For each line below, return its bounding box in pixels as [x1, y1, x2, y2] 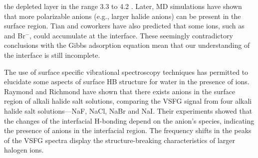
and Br [4, 30, 25, 40]
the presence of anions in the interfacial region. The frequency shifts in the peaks [4, 125, 252, 136]
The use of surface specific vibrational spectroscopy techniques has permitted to [4, 66, 249, 77]
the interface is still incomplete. [4, 49, 100, 60]
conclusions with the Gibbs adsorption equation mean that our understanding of [4, 40, 250, 50]
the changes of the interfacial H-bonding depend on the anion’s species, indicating [4, 115, 255, 126]
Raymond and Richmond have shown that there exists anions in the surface [4, 86, 236, 96]
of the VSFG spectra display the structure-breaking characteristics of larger [4, 135, 235, 145]
